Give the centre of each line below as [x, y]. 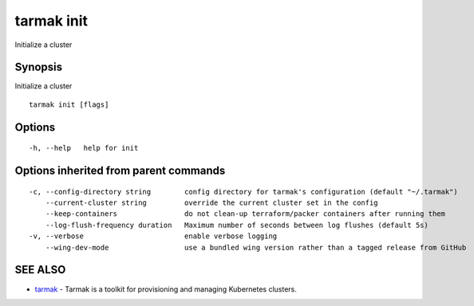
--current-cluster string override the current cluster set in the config [211, 203]
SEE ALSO [40, 270]
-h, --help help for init [84, 148]
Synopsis [39, 67]
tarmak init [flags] [69, 104]
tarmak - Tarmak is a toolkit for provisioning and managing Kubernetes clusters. [166, 289]
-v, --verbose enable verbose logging [153, 236]
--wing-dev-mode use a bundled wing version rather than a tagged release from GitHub [256, 247]
